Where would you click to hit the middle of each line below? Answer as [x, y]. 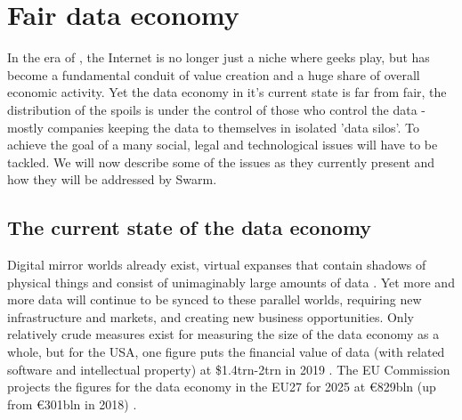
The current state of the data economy [190, 227]
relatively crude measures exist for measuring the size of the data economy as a [223, 334]
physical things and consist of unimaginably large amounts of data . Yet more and [231, 282]
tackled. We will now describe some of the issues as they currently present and [221, 162]
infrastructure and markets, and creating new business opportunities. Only [211, 316]
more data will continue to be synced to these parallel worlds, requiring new [215, 299]
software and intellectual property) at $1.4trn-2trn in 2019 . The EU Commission [229, 369]
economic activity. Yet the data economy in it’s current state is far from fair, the [227, 92]
